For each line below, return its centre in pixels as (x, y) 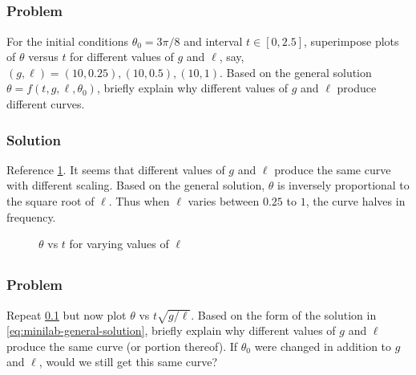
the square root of (50, 201)
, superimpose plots (351, 41)
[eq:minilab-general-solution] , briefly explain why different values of (171, 330)
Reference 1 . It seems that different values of (116, 169)
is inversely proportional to (343, 185)
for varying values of (119, 244)
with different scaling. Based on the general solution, (136, 185)
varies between (224, 201)
